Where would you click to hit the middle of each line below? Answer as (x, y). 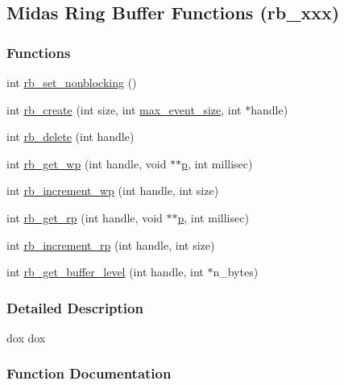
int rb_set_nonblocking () (72, 82)
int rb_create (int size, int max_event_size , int (124, 109)
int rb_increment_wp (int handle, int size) (113, 190)
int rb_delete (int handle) (70, 137)
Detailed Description (75, 307)
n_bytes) (236, 272)
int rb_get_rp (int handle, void (85, 217)
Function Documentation (89, 373)
